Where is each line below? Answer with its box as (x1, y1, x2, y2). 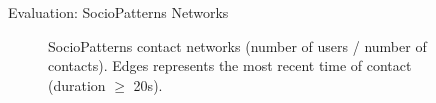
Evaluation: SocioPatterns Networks (8, 2, 229, 22)
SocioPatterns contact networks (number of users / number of (48, 35, 427, 56)
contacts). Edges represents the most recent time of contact (48, 55, 412, 76)
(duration (48, 74, 106, 95)
